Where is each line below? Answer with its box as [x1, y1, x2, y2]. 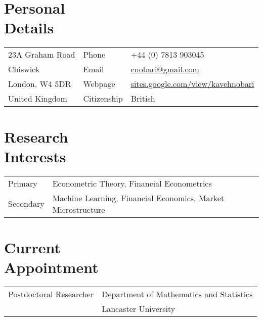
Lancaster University [102, 302, 176, 314]
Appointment [4, 257, 99, 277]
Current [4, 237, 61, 257]
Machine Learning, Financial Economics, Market [52, 192, 225, 204]
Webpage [83, 78, 115, 90]
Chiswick [8, 63, 40, 75]
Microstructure [52, 203, 105, 215]
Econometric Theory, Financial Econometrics [52, 177, 212, 189]
